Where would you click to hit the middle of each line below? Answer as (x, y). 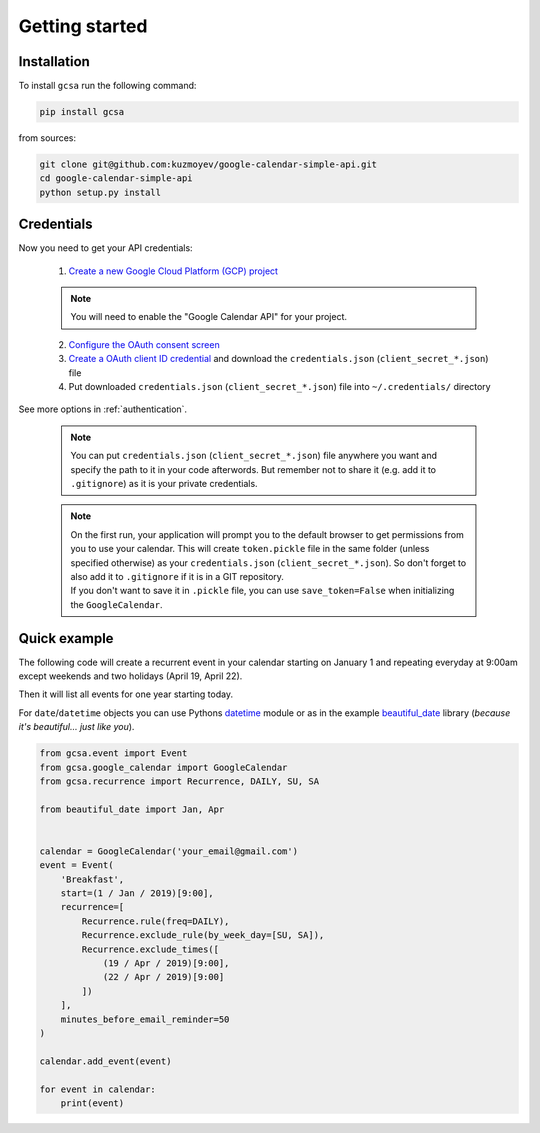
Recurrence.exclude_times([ (150, 949)
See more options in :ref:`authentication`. (103, 409)
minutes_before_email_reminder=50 (145, 1019)
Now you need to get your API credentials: (106, 248)
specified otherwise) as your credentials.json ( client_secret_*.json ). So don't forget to (268, 562)
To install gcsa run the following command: (107, 86)
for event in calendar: (98, 1089)
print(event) (92, 1103)
